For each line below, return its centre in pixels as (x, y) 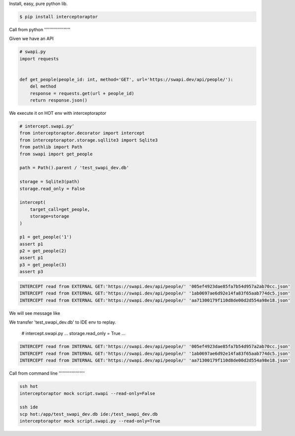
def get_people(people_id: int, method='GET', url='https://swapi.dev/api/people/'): (126, 79)
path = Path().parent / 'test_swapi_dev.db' (74, 168)
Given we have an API (31, 39)
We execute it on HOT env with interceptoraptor (58, 113)
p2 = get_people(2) (43, 251)
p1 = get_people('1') (46, 237)
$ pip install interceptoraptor (59, 17)
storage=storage (49, 216)
